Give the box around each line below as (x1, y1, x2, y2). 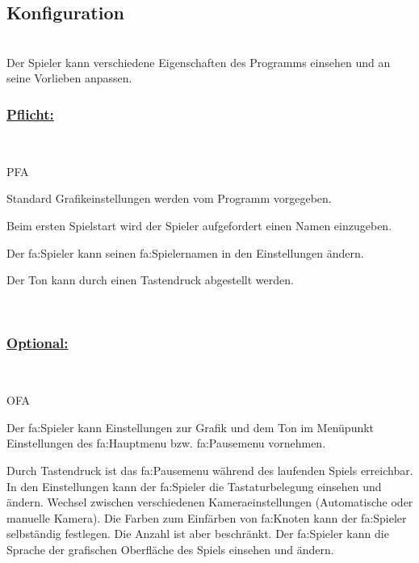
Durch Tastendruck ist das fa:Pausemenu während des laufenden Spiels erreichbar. (6, 461, 413, 478)
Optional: (6, 333, 69, 353)
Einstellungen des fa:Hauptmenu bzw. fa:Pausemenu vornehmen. (6, 435, 326, 452)
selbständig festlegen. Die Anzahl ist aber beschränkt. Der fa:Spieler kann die (6, 525, 389, 542)
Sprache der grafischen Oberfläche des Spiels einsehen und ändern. (6, 540, 334, 557)
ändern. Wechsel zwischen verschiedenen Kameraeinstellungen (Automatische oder (6, 494, 413, 510)
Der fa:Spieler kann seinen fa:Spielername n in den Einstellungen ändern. (6, 244, 364, 261)
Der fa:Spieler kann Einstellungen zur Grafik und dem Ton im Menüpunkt (6, 418, 375, 435)
